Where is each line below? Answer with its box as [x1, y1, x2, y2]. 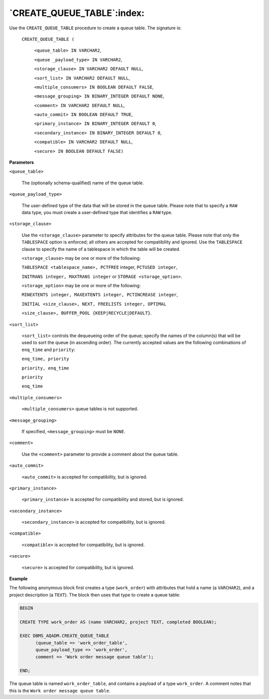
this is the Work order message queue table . [9, 688, 111, 694]
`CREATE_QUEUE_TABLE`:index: [9, 7, 144, 18]
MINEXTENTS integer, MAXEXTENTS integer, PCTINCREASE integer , [21, 292, 178, 298]
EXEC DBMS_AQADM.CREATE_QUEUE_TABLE [19, 633, 110, 639]
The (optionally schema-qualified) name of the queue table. [21, 180, 144, 186]
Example [9, 576, 28, 582]
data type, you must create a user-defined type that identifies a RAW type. [21, 209, 173, 215]
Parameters [9, 159, 34, 165]
